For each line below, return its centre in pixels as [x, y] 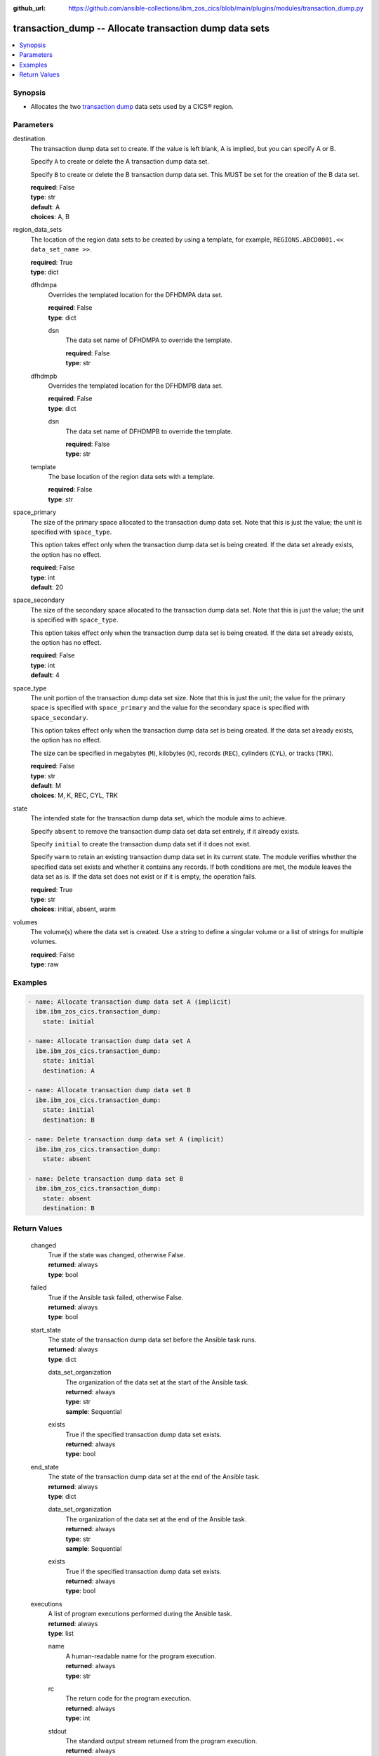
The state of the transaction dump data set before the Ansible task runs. [152, 1340]
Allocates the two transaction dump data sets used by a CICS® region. [132, 107]
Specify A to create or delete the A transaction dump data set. [120, 162]
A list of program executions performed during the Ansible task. [140, 1614]
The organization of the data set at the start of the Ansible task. [157, 1382]
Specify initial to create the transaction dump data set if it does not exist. [141, 844]
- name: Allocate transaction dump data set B [109, 1090]
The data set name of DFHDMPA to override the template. [149, 340]
